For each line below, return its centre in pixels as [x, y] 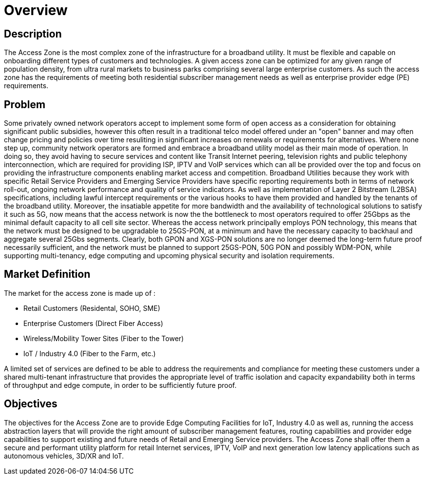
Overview [36, 10]
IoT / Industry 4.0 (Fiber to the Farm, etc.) [90, 353]
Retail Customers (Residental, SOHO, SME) [92, 308]
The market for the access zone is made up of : [80, 293]
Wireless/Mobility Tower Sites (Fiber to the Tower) [104, 338]
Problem [25, 104]
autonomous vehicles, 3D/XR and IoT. [64, 456]
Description [33, 34]
